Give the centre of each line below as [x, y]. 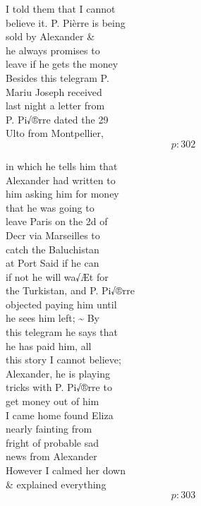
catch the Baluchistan [53, 249]
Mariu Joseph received [54, 91]
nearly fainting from [49, 429]
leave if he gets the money [62, 64]
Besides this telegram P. [57, 77]
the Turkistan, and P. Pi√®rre [70, 290]
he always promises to [53, 50]
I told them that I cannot [61, 8]
